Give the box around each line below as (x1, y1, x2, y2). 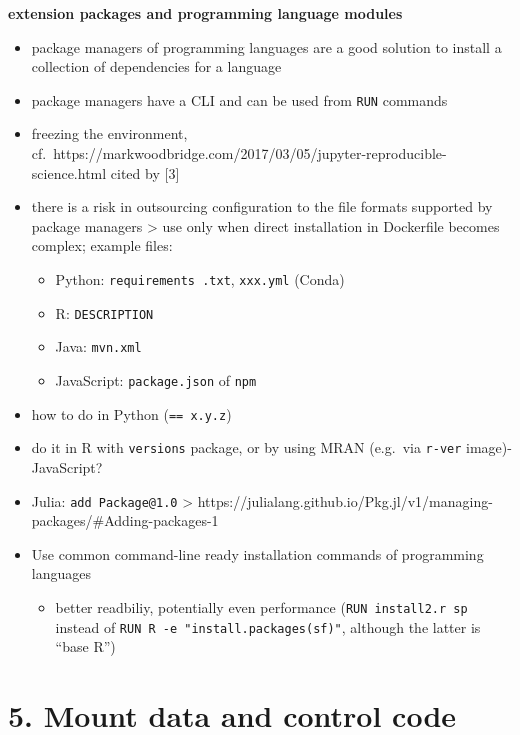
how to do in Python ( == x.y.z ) (31, 403, 232, 424)
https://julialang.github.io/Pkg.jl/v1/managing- (197, 490, 493, 511)
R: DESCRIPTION (55, 302, 154, 323)
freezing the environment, (31, 123, 188, 144)
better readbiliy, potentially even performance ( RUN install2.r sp (55, 596, 468, 617)
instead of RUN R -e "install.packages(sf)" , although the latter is (55, 616, 481, 637)
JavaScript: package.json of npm (55, 369, 257, 390)
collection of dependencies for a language (31, 56, 282, 77)
